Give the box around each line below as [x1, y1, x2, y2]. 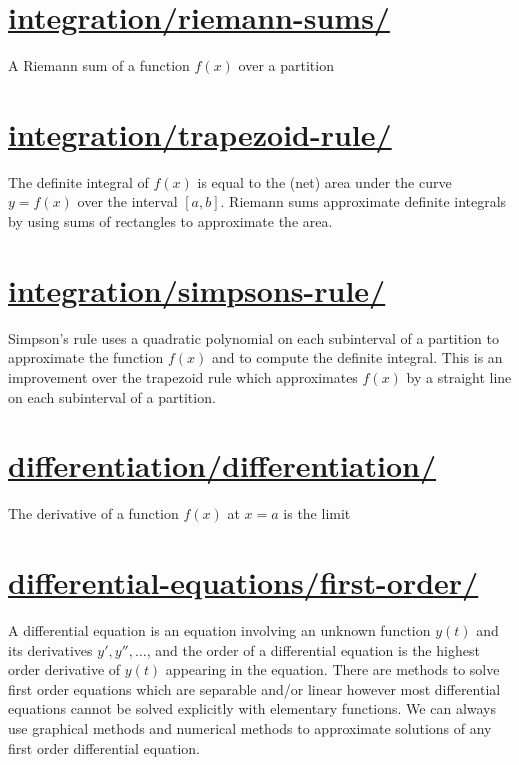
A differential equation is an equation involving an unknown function [8, 619, 431, 640]
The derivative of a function [8, 503, 179, 524]
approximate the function [8, 347, 164, 368]
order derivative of [8, 659, 121, 680]
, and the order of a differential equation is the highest [146, 639, 480, 660]
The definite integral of [8, 171, 149, 192]
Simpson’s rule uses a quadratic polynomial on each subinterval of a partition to [8, 327, 499, 348]
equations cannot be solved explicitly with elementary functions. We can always [8, 698, 497, 719]
